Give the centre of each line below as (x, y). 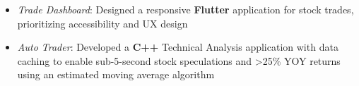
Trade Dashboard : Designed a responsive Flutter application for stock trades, (186, 9)
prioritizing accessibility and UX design (102, 23)
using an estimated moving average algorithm (116, 74)
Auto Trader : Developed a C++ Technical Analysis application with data (178, 47)
